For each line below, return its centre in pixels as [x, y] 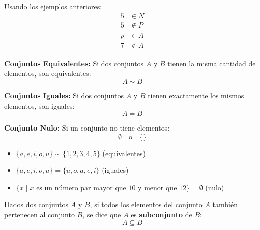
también [225, 204]
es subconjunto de [162, 214]
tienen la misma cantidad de [212, 63]
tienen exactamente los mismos [196, 95]
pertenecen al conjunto [39, 214]
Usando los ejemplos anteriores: [53, 6]
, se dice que [102, 214]
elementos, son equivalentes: [48, 73]
